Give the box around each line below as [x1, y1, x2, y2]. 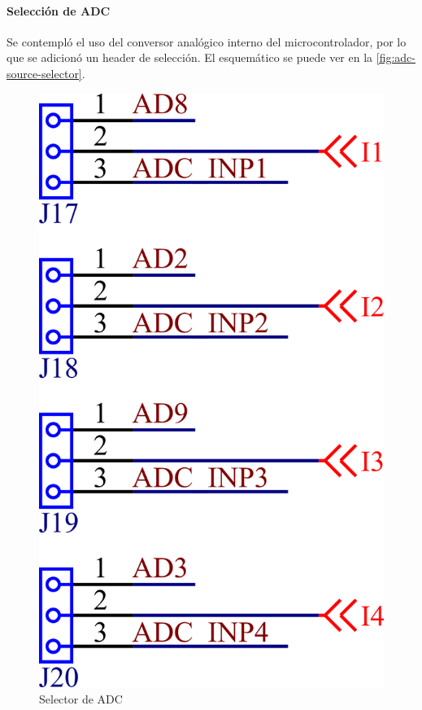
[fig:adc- [376, 49, 415, 66]
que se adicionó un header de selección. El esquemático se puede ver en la [7, 49, 373, 66]
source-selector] [7, 64, 82, 81]
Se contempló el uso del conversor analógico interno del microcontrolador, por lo [7, 33, 407, 50]
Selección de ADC [7, 2, 111, 19]
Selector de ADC [39, 690, 123, 707]
